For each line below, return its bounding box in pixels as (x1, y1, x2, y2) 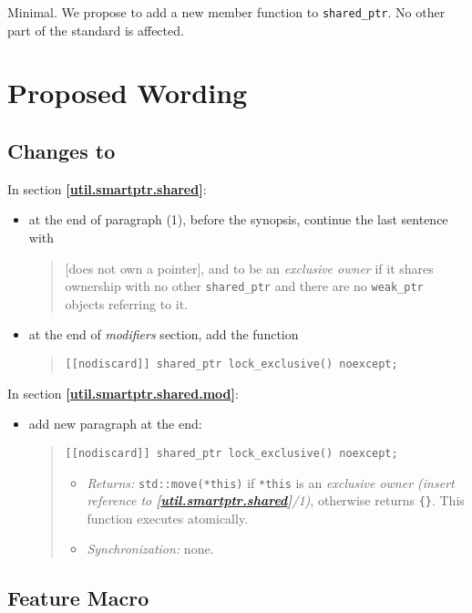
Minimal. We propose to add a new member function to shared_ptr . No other (7, 3, 446, 21)
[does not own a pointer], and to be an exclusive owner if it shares (65, 258, 434, 277)
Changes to (7, 137, 116, 165)
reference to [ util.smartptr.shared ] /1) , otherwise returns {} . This (87, 491, 465, 510)
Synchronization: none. (87, 539, 214, 558)
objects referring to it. (65, 294, 188, 313)
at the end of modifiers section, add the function (28, 325, 299, 344)
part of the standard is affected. (7, 20, 184, 39)
